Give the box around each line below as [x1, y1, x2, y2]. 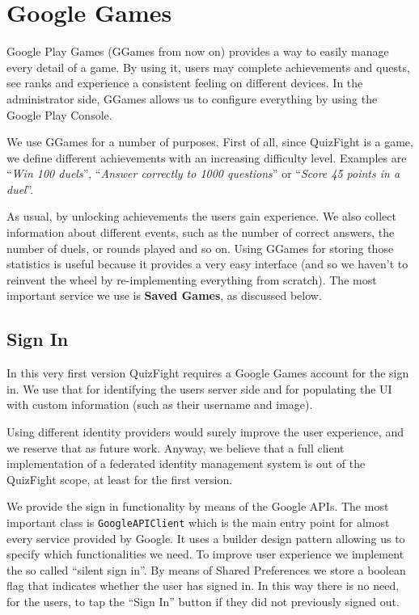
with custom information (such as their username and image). [6, 396, 313, 413]
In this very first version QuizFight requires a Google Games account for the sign [6, 364, 409, 381]
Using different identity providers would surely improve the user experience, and [6, 423, 404, 440]
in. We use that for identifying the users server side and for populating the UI [6, 380, 392, 397]
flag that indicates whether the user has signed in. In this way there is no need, [6, 577, 400, 594]
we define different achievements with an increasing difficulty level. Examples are [6, 149, 407, 166]
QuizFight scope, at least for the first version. [6, 470, 233, 487]
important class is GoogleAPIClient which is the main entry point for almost [6, 513, 390, 530]
